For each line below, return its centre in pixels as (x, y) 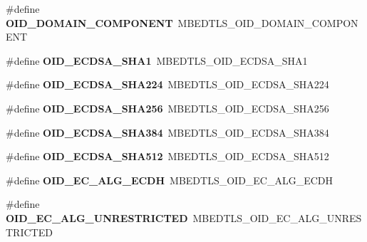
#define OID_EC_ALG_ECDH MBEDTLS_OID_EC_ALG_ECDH (170, 180)
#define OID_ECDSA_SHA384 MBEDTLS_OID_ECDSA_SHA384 (167, 132)
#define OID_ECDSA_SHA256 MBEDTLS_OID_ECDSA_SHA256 (167, 108)
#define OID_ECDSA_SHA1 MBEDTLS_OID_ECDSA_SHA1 (157, 60)
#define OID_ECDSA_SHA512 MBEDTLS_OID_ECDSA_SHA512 (167, 156)
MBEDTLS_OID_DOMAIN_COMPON (268, 22)
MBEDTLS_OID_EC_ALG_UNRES (277, 217)
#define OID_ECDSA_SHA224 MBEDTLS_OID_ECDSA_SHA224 (167, 84)
